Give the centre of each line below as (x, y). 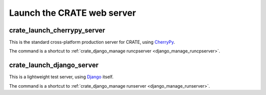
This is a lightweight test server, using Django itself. (61, 77)
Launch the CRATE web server (73, 13)
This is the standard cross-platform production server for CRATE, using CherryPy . (92, 42)
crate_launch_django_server (54, 65)
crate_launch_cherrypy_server (57, 30)
